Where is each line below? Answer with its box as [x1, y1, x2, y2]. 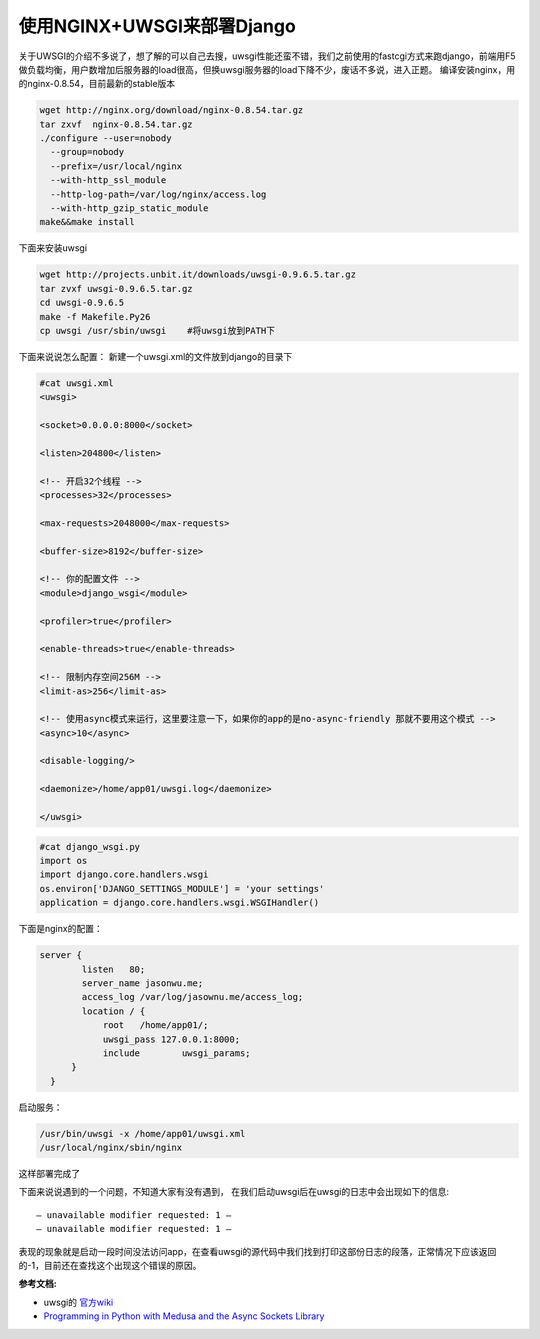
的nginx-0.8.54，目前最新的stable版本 [18, 78, 176, 90]
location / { [81, 1005, 146, 1017]
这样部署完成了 [18, 1168, 80, 1180]
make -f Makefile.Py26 [39, 311, 151, 322]
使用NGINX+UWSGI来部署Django [18, 15, 297, 37]
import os [39, 855, 88, 867]
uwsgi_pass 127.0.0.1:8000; [102, 1033, 240, 1045]
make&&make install [39, 216, 135, 228]
